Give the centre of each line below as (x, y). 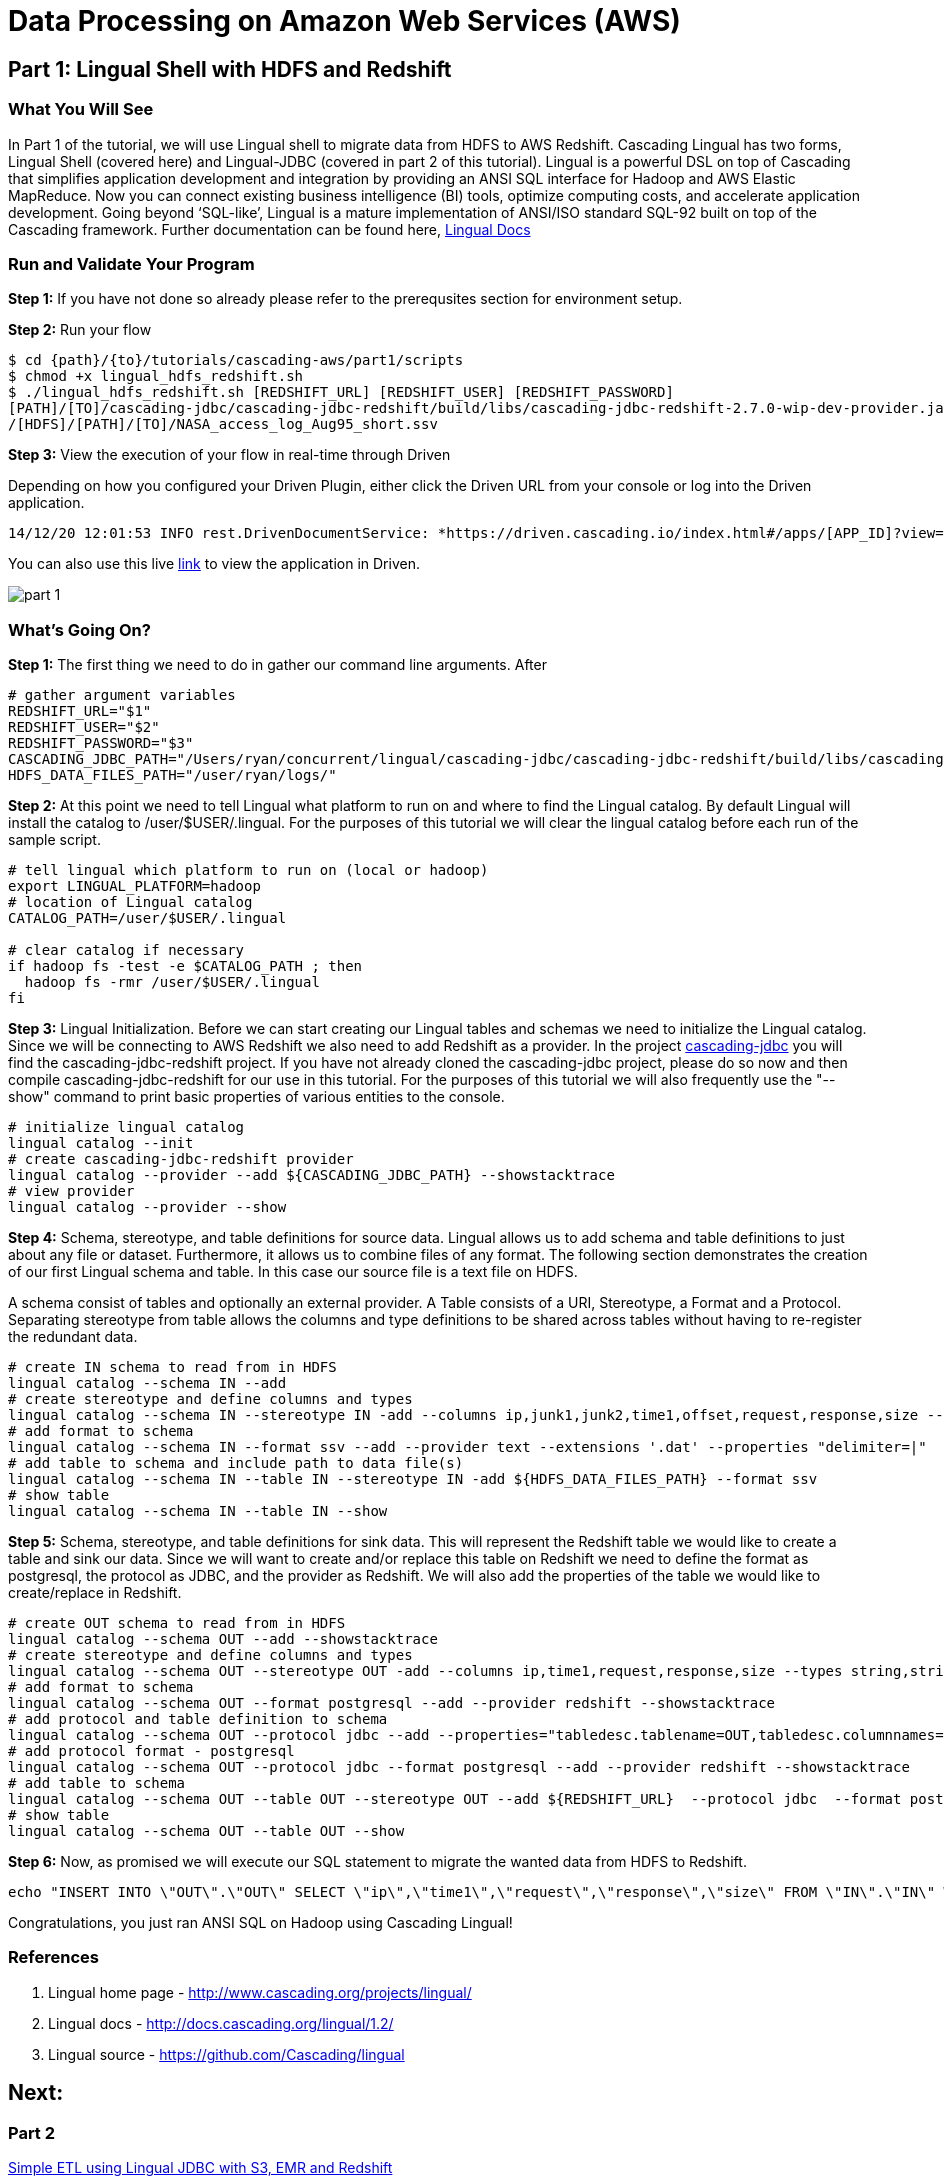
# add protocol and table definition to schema (198, 1719)
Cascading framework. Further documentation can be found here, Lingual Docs (269, 229)
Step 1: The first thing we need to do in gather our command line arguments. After (277, 665)
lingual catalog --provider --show (147, 1207)
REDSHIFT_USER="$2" (84, 727)
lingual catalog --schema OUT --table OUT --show (206, 1831)
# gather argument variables (122, 695)
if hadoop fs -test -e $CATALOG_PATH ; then (185, 966)
